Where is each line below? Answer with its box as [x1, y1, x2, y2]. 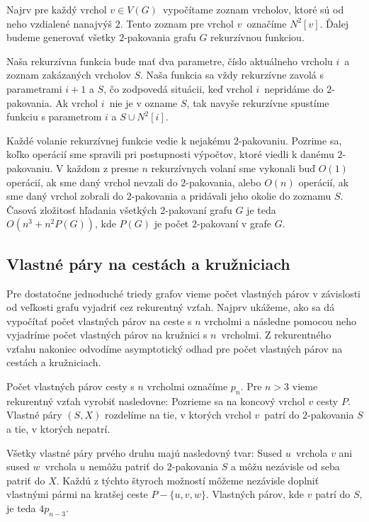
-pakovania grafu [124, 30, 196, 45]
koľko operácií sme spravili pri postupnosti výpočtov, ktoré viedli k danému [6, 147, 334, 161]
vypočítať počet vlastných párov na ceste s [6, 313, 192, 328]
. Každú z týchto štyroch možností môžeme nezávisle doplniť [56, 472, 319, 487]
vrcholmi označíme [147, 379, 228, 394]
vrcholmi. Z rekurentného [221, 327, 331, 342]
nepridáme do [264, 81, 324, 96]
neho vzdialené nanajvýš [6, 16, 113, 30]
